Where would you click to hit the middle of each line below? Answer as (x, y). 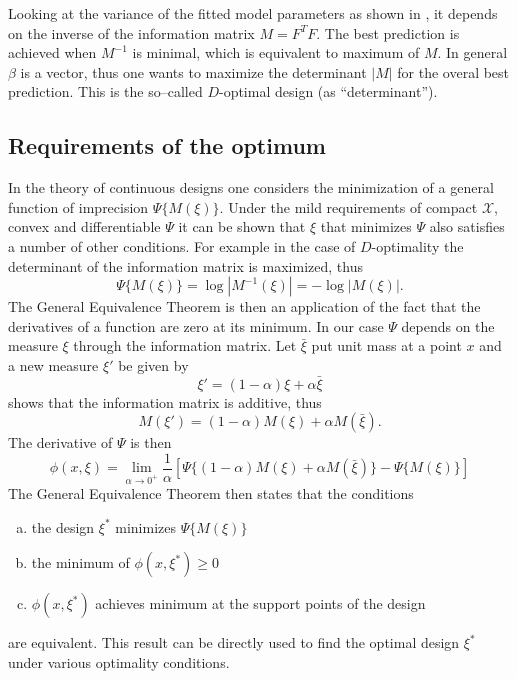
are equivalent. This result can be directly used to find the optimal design (234, 642)
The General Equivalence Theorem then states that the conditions (211, 493)
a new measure (53, 364)
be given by (153, 364)
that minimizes (366, 226)
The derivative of (60, 442)
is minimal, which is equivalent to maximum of (276, 52)
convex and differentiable (84, 226)
